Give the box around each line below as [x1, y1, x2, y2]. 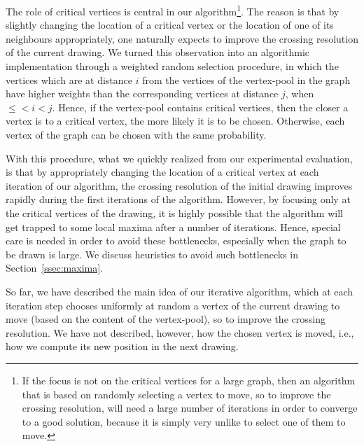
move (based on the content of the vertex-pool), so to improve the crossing [6, 312, 325, 326]
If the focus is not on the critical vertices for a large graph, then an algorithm [22, 372, 356, 387]
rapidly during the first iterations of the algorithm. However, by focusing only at [6, 192, 351, 207]
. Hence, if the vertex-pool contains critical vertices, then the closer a [52, 99, 349, 114]
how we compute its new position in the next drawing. [6, 339, 239, 354]
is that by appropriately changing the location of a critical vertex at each [6, 165, 319, 179]
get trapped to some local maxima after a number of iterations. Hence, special [6, 219, 341, 234]
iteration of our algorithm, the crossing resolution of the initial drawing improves [6, 178, 353, 193]
